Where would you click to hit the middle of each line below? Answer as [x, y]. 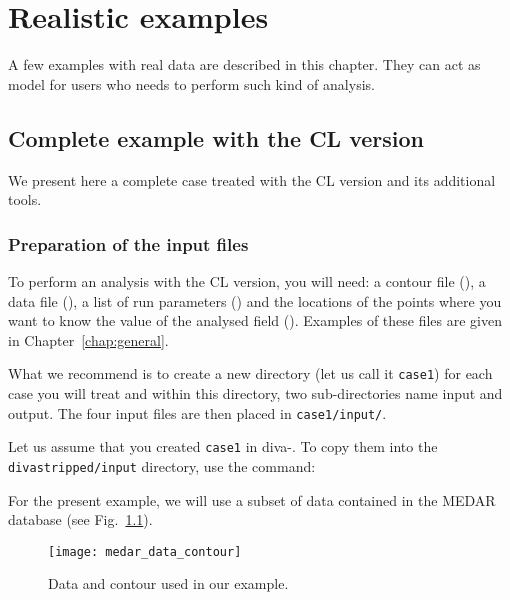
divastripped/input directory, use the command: [162, 465]
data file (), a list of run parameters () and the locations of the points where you [255, 300]
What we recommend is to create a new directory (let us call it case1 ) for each [250, 373]
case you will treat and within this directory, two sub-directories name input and [255, 392]
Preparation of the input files [128, 243]
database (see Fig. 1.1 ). [80, 519]
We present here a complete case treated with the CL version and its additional [252, 179]
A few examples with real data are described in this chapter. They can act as [244, 64]
